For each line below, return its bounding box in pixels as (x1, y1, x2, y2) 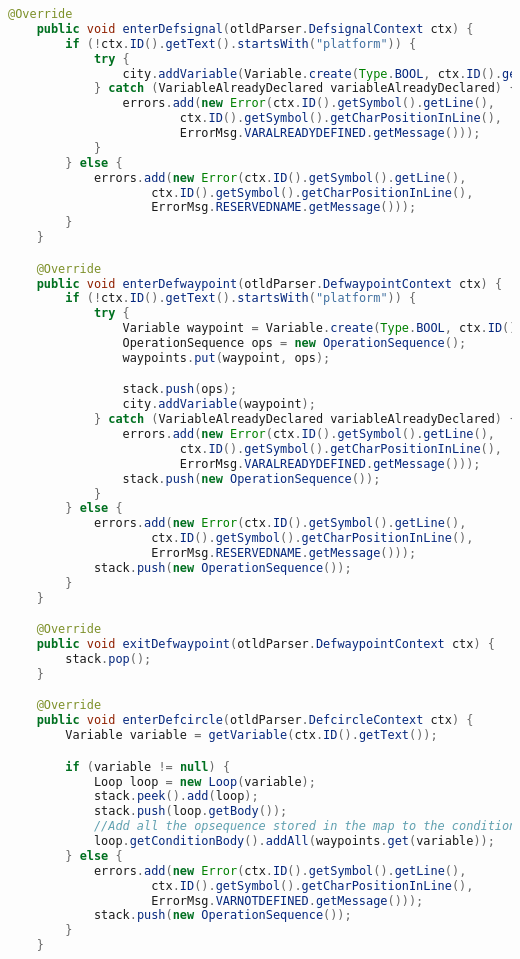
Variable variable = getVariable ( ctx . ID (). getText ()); (65, 728, 438, 743)
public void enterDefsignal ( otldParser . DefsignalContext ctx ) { (36, 21, 474, 36)
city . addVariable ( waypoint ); (122, 397, 316, 412)
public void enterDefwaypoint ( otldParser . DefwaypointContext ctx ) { (36, 276, 503, 291)
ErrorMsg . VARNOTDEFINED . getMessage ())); (151, 893, 424, 908)
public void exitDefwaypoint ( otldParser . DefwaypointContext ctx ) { (36, 637, 495, 652)
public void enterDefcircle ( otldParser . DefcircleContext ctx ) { (36, 713, 474, 728)
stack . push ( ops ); (122, 382, 238, 397)
